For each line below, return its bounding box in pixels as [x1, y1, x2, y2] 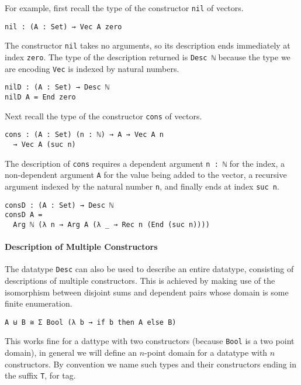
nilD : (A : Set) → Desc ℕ [5, 83, 109, 92]
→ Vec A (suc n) [13, 140, 76, 149]
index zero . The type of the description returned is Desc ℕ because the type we [5, 50, 290, 63]
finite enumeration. [5, 297, 72, 310]
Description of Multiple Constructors [5, 240, 158, 253]
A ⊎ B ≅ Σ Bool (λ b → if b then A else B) [5, 318, 177, 326]
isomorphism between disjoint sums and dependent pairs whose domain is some [5, 286, 289, 298]
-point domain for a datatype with [144, 346, 268, 359]
